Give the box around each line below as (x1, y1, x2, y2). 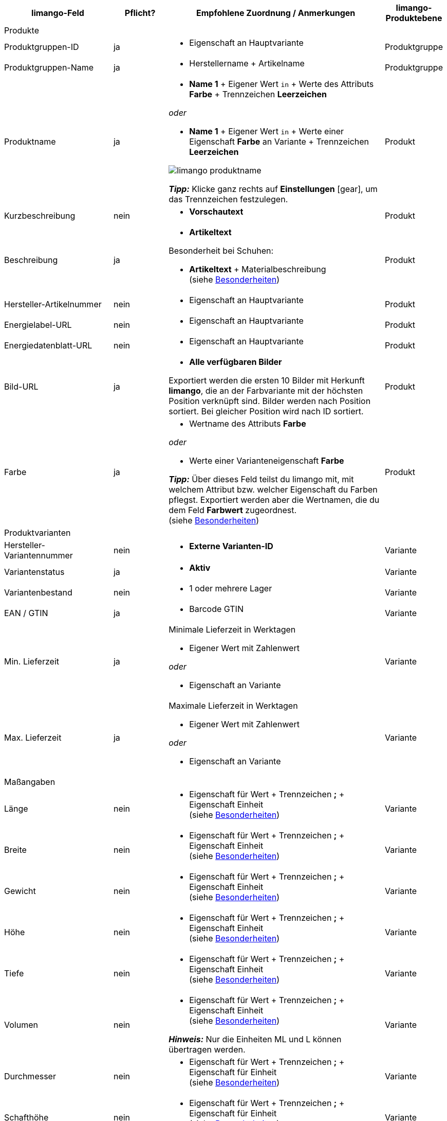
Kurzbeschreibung (4, 211, 76, 221)
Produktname (4, 136, 56, 147)
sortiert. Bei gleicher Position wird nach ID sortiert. (169, 406, 364, 416)
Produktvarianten (4, 528, 71, 538)
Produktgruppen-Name (4, 62, 94, 73)
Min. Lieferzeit (4, 656, 59, 667)
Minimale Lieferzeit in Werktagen (169, 624, 296, 635)
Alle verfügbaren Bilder (189, 357, 282, 367)
